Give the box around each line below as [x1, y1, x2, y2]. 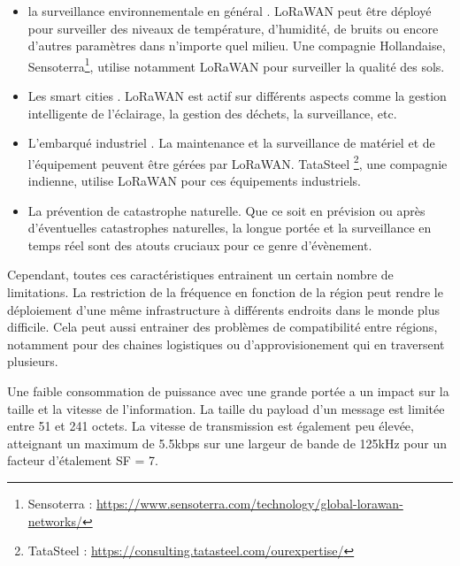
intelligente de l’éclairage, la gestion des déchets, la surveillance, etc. [27, 103, 397, 122]
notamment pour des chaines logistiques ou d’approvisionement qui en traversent [7, 334, 445, 353]
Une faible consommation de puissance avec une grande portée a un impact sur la [7, 382, 449, 400]
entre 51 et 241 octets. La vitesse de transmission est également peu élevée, [7, 417, 414, 435]
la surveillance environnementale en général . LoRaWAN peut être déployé [27, 2, 432, 19]
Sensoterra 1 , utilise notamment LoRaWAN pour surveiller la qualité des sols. [27, 54, 445, 75]
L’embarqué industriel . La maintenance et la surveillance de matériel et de [27, 134, 435, 152]
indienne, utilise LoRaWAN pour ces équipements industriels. [27, 172, 361, 190]
